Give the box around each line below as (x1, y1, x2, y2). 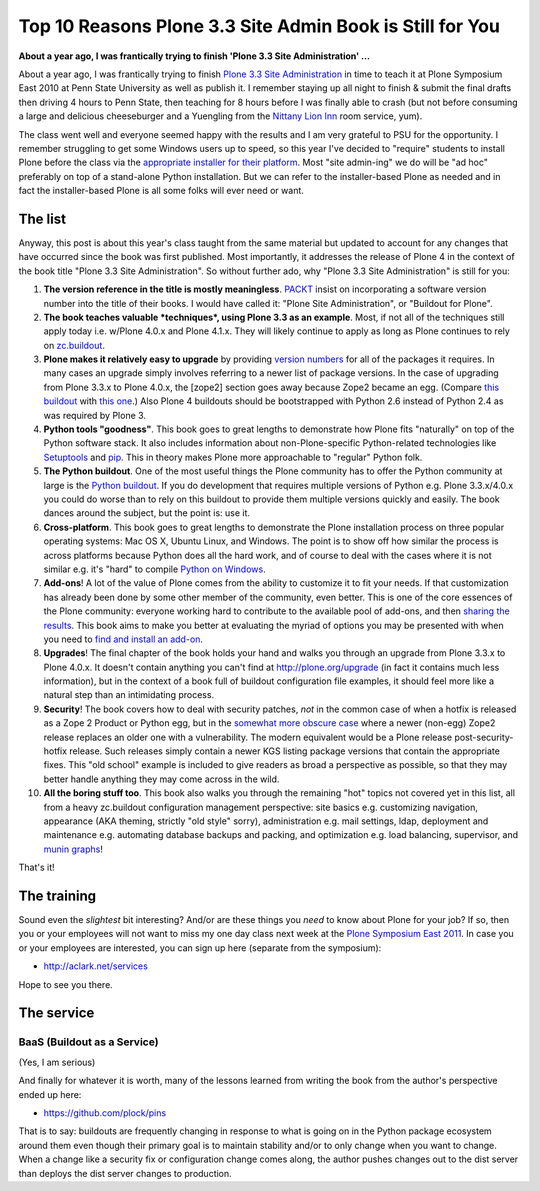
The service (18, 1005, 95, 1022)
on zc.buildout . (43, 339, 105, 351)
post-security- (454, 731, 514, 743)
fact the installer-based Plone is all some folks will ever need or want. (18, 185, 305, 197)
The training (18, 887, 97, 904)
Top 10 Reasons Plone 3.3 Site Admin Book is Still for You (18, 15, 500, 37)
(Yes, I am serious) (18, 1056, 96, 1068)
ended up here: (18, 1088, 82, 1100)
